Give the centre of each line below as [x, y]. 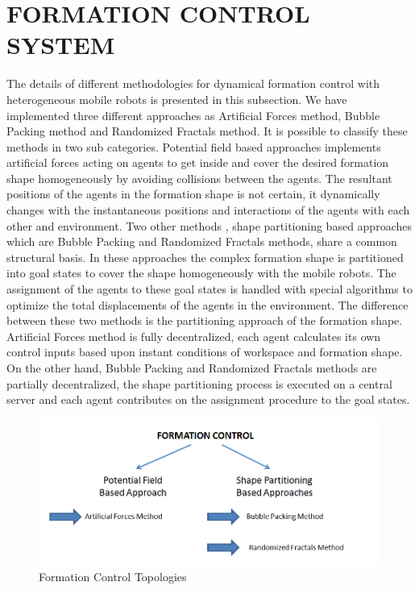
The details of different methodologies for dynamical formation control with [193, 83]
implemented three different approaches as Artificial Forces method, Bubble [193, 115]
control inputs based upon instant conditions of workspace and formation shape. [205, 352]
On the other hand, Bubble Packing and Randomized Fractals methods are [192, 368]
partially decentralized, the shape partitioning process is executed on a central [199, 383]
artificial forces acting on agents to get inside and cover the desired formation [198, 162]
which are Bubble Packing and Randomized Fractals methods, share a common [202, 241]
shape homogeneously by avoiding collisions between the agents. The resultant [199, 178]
